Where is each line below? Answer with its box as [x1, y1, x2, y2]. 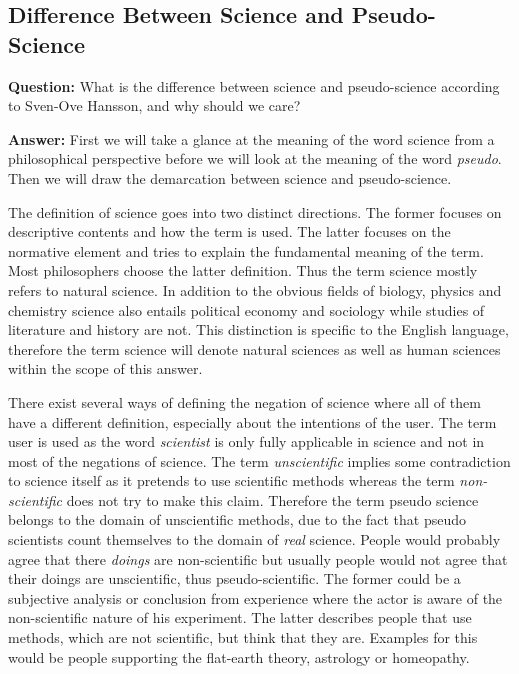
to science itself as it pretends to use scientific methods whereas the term [8, 470, 455, 491]
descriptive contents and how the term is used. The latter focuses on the [8, 221, 451, 242]
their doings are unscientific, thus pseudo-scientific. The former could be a [8, 568, 461, 589]
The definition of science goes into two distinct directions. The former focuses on [8, 201, 502, 222]
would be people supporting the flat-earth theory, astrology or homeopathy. [8, 646, 470, 667]
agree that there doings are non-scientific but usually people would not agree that [8, 548, 508, 569]
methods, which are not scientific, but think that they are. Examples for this [8, 627, 478, 648]
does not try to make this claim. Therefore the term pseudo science [66, 489, 479, 510]
